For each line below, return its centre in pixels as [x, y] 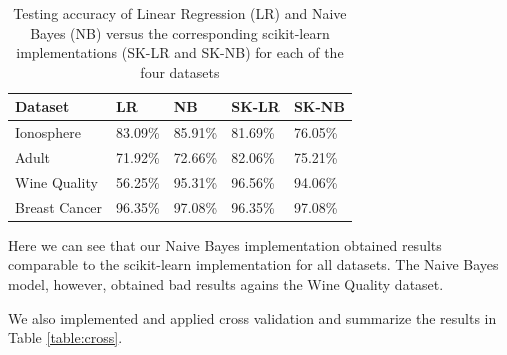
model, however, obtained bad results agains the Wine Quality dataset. [226, 284]
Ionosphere [48, 132]
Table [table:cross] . [65, 337]
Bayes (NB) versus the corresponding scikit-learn [180, 32]
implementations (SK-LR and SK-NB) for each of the [180, 52]
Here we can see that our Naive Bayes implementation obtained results [225, 244]
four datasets [180, 71]
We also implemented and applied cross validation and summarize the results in [252, 317]
